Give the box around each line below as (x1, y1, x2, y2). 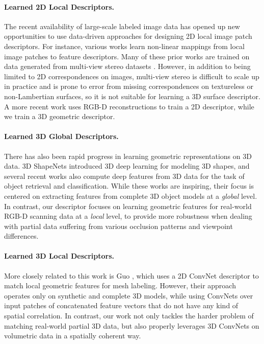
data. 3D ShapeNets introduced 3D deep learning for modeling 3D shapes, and (4, 160, 250, 171)
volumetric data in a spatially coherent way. (4, 330, 141, 341)
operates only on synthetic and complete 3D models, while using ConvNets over (4, 290, 253, 301)
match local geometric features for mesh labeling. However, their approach (4, 280, 236, 291)
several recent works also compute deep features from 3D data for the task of (4, 170, 245, 181)
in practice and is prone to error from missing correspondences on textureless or (4, 81, 253, 91)
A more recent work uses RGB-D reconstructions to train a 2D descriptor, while (4, 101, 254, 111)
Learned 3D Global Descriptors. (4, 131, 119, 142)
